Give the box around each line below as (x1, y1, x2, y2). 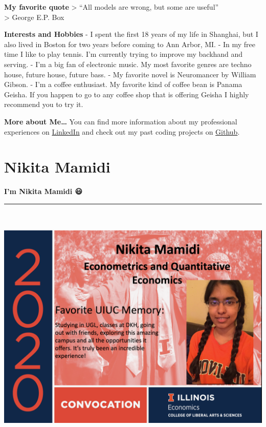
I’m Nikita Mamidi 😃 (4, 186, 83, 197)
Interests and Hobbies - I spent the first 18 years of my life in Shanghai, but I (4, 29, 258, 39)
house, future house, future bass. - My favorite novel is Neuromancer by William (4, 69, 256, 79)
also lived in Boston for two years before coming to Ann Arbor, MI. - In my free (4, 38, 256, 49)
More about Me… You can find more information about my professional (4, 116, 237, 126)
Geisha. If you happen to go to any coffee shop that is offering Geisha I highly (4, 89, 249, 99)
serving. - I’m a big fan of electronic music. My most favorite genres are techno (4, 58, 252, 69)
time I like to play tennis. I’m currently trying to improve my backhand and (4, 49, 243, 59)
